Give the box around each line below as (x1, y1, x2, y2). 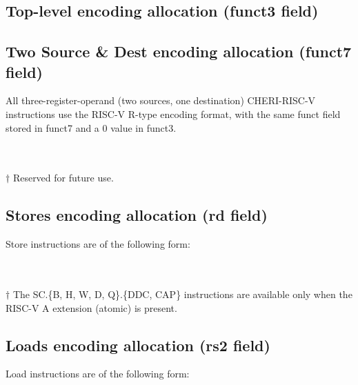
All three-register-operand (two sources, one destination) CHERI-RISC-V (6, 93, 316, 108)
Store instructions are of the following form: (6, 237, 190, 251)
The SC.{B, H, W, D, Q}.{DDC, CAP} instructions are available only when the (12, 286, 352, 301)
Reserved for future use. (12, 170, 114, 185)
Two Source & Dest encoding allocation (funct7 (6, 41, 352, 62)
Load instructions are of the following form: (6, 366, 190, 381)
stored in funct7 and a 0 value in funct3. (6, 120, 177, 135)
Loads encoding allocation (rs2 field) (6, 334, 270, 355)
